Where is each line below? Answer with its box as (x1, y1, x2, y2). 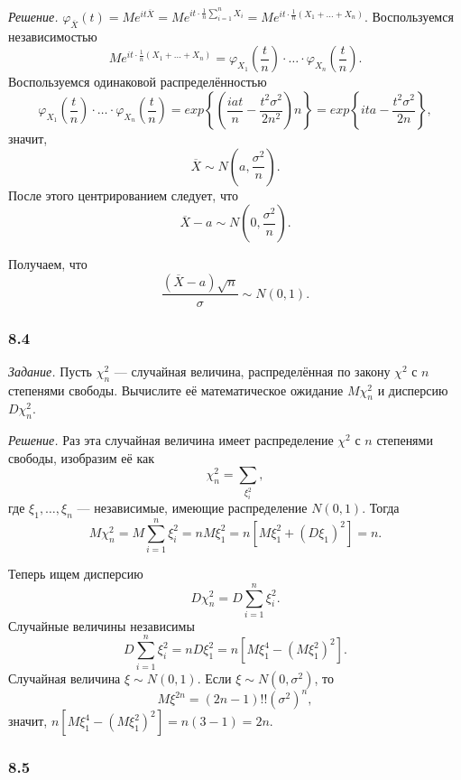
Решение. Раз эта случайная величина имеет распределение (8, 431, 334, 450)
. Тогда (362, 498, 400, 517)
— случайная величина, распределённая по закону (114, 361, 391, 380)
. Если (197, 668, 232, 687)
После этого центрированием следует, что (8, 185, 238, 204)
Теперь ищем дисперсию (8, 564, 143, 583)
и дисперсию (377, 380, 448, 399)
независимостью (8, 26, 97, 45)
